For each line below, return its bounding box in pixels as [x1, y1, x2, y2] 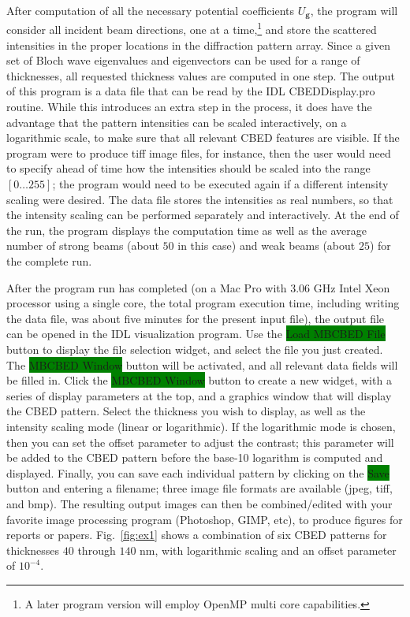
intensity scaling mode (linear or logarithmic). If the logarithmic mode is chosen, [6, 418, 396, 434]
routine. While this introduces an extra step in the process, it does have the [6, 98, 372, 115]
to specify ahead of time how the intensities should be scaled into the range [6, 160, 371, 177]
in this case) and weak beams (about [177, 237, 356, 254]
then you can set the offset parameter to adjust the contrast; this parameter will [6, 433, 394, 450]
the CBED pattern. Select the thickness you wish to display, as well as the [6, 403, 366, 419]
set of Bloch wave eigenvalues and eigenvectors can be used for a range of [6, 52, 360, 69]
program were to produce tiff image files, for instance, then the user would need [6, 144, 391, 161]
